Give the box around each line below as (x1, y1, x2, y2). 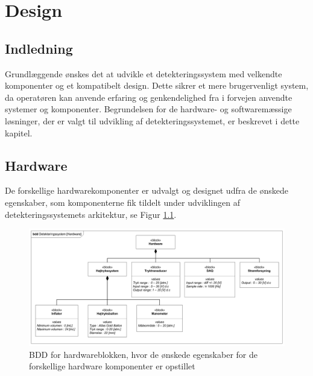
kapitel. (5, 126, 33, 139)
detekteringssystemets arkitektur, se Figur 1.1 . (5, 208, 177, 220)
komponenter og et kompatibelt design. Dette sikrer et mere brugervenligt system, (5, 79, 309, 92)
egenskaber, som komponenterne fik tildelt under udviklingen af (5, 196, 240, 208)
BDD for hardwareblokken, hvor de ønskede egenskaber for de (29, 348, 258, 360)
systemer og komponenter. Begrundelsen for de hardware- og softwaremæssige (5, 103, 292, 115)
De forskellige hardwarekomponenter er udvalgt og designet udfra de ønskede (5, 184, 289, 197)
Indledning (5, 39, 73, 57)
